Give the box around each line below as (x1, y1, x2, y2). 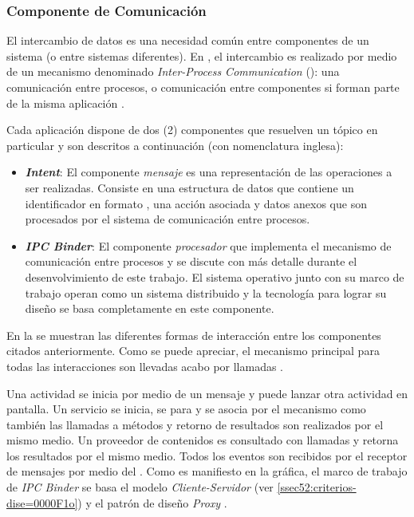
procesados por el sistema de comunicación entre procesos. (25, 211, 310, 227)
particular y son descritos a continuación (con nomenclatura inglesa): (6, 136, 344, 153)
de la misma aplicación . (6, 94, 124, 111)
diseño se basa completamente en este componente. (25, 300, 274, 317)
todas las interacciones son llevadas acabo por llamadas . (6, 357, 284, 374)
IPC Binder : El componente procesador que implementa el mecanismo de (25, 237, 392, 254)
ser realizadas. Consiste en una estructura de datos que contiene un (25, 179, 354, 195)
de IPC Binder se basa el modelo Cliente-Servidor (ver (6, 479, 274, 495)
